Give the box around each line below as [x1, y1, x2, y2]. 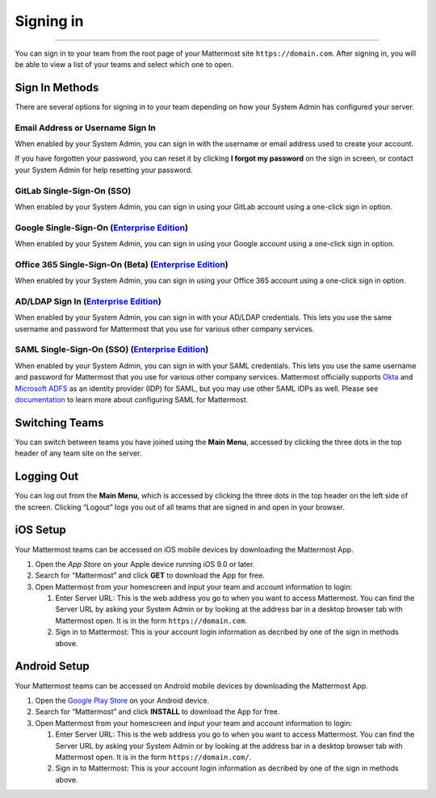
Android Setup [15, 659, 90, 674]
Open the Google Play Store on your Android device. [35, 695, 210, 705]
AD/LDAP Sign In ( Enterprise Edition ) [15, 296, 161, 307]
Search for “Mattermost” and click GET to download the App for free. [35, 570, 266, 581]
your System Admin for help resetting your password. [15, 165, 193, 174]
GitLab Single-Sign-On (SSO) [15, 185, 132, 196]
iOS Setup [15, 523, 66, 537]
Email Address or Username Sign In [15, 122, 157, 133]
